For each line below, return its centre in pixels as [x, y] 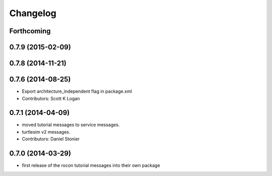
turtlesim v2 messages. [46, 132]
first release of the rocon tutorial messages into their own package [91, 165]
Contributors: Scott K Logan [51, 98]
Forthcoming [30, 31]
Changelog [33, 13]
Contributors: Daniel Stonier [51, 139]
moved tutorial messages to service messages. [71, 125]
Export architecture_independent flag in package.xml [77, 91]
